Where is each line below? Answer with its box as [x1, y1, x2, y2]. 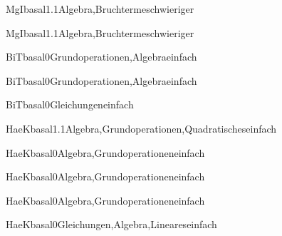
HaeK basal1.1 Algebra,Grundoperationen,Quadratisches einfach [6, 120, 277, 135]
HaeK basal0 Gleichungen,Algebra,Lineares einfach [6, 217, 217, 232]
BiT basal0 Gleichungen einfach [6, 97, 134, 112]
